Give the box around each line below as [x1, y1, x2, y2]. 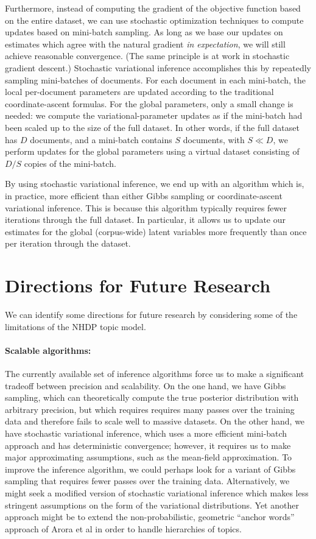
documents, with [183, 133, 245, 146]
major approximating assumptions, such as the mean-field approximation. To [5, 451, 292, 463]
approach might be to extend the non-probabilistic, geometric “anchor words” [5, 510, 295, 523]
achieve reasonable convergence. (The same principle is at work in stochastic [5, 49, 290, 62]
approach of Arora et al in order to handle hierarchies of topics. [5, 522, 242, 535]
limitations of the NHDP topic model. [5, 320, 146, 333]
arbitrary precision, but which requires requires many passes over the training [5, 403, 295, 415]
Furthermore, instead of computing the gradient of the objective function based [5, 2, 301, 14]
